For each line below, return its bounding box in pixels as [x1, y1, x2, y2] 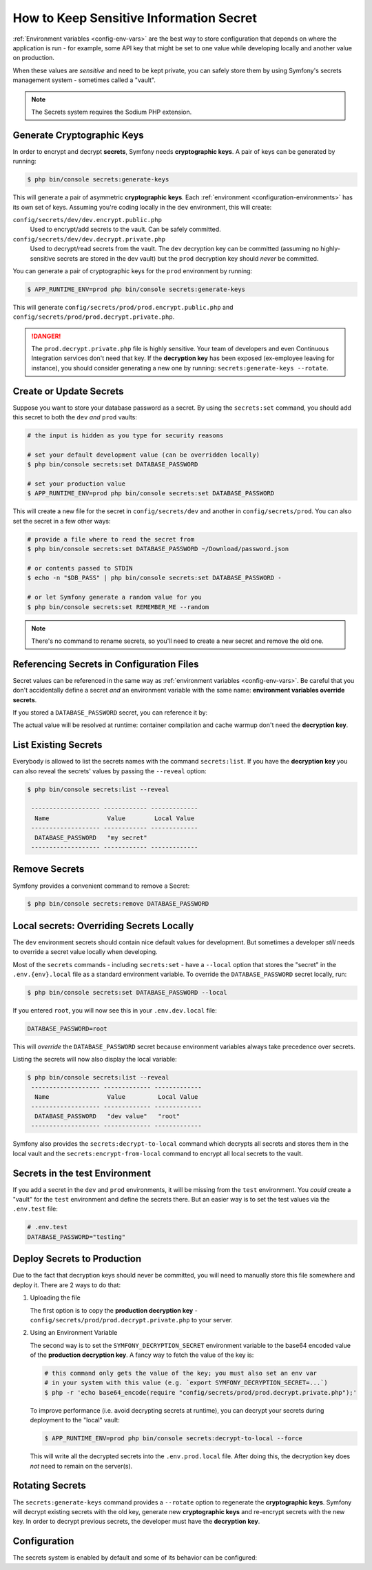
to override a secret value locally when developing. [12, 948, 158, 956]
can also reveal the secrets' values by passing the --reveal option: [12, 766, 207, 775]
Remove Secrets [12, 863, 85, 875]
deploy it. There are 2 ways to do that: [12, 1280, 121, 1289]
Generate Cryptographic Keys [12, 129, 144, 141]
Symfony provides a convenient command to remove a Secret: [12, 882, 190, 890]
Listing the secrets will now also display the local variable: [12, 1055, 177, 1064]
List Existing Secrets [12, 739, 103, 751]
